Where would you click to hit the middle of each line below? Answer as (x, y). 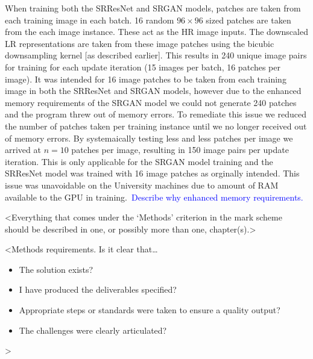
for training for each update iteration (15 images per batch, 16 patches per (143, 67)
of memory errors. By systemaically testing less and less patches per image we (149, 138)
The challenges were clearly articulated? (93, 330)
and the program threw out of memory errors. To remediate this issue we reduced (156, 114)
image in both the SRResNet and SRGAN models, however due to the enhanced (153, 91)
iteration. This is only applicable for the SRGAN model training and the (139, 161)
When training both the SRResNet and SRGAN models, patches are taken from (153, 8)
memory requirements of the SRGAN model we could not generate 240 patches (151, 102)
